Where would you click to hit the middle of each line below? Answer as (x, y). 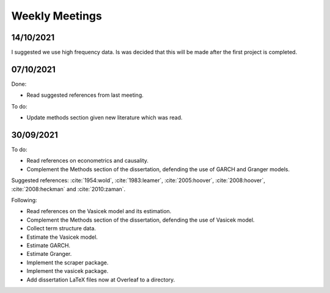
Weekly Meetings (57, 16)
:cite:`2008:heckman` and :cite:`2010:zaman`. (68, 189)
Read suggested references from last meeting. (85, 95)
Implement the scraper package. (68, 263)
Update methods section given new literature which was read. (105, 118)
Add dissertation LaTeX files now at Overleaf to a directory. (101, 280)
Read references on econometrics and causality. (88, 161)
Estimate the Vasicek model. (62, 237)
